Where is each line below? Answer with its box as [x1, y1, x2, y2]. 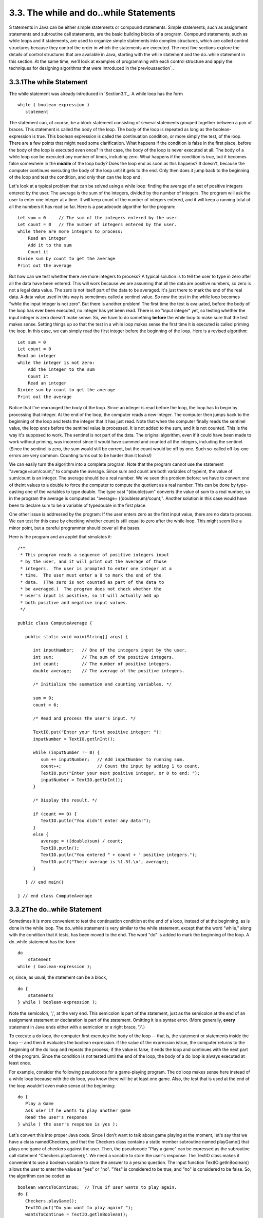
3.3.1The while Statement [9, 78, 88, 86]
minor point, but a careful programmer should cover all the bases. [9, 525, 141, 531]
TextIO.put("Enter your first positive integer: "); [33, 729, 162, 735]
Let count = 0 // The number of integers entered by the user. [18, 222, 177, 228]
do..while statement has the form [9, 938, 75, 945]
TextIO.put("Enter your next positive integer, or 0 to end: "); [40, 770, 200, 776]
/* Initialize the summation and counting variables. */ [33, 682, 172, 687]
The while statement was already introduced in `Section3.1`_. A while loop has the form [9, 91, 183, 96]
